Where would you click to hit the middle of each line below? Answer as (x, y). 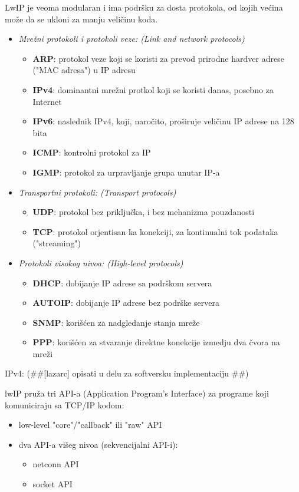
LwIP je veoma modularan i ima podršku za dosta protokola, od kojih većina (144, 7)
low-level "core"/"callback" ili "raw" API (90, 425)
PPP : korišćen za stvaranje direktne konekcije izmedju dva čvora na (156, 342)
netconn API (56, 464)
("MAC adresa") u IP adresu (84, 70)
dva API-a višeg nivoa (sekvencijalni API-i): (98, 444)
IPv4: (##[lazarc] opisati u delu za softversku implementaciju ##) (127, 373)
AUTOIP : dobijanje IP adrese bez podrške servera (126, 303)
